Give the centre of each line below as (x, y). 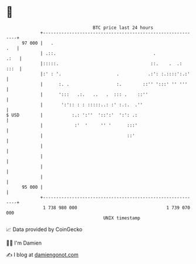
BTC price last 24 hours (123, 28)
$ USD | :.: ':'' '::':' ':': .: (72, 115)
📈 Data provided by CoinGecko (44, 229)
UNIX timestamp (122, 218)
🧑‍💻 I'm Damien (24, 243)
